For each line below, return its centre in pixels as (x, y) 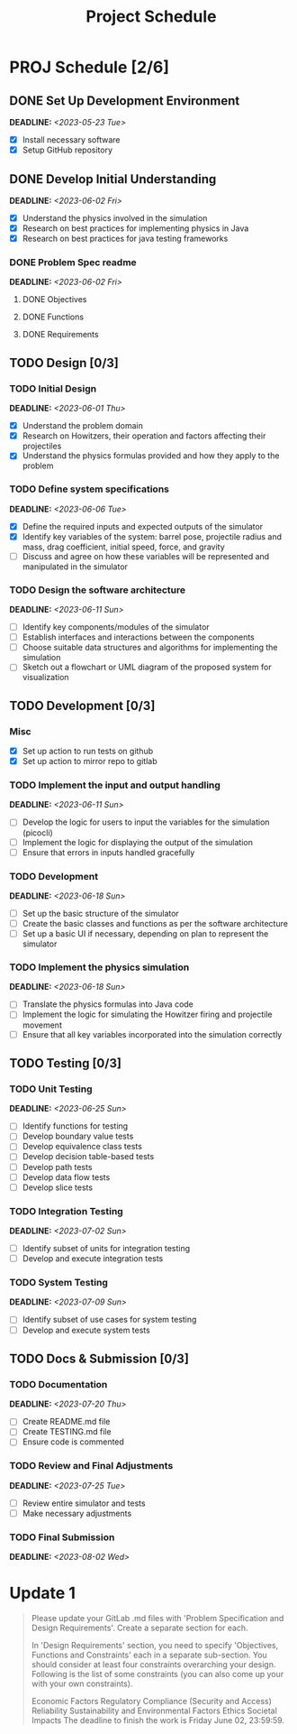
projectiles (42, 446)
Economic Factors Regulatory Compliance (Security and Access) (152, 1702)
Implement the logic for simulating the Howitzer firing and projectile (147, 1015)
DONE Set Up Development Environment (125, 101)
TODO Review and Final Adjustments (91, 1466)
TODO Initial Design (53, 388)
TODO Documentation (58, 1384)
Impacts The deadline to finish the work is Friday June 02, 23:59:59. (158, 1720)
